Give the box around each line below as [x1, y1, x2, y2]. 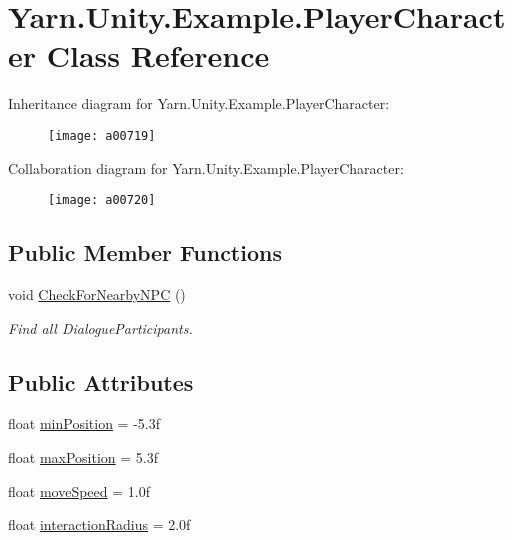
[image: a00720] [48, 193, 156, 208]
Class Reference [46, 35, 270, 76]
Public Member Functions [8, 237, 282, 268]
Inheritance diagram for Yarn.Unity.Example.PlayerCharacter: [8, 93, 390, 114]
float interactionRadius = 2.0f [8, 514, 191, 535]
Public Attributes [8, 366, 194, 397]
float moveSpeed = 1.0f [8, 480, 150, 501]
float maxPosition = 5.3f [8, 447, 159, 467]
